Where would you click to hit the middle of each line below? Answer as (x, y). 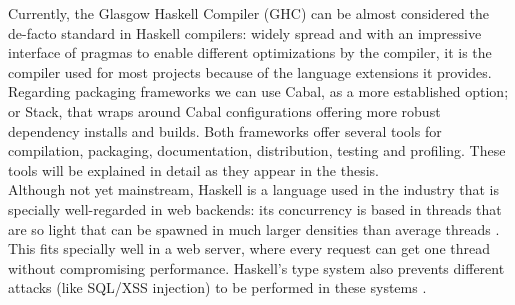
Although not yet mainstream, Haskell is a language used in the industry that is (253, 189)
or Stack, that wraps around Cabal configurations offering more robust (224, 110)
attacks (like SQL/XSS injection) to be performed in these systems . (217, 287)
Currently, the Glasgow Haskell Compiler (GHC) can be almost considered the (248, 13)
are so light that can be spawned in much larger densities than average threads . (254, 228)
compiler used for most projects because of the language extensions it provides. (250, 71)
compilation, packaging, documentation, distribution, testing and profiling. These (257, 150)
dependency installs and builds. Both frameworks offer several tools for (225, 130)
